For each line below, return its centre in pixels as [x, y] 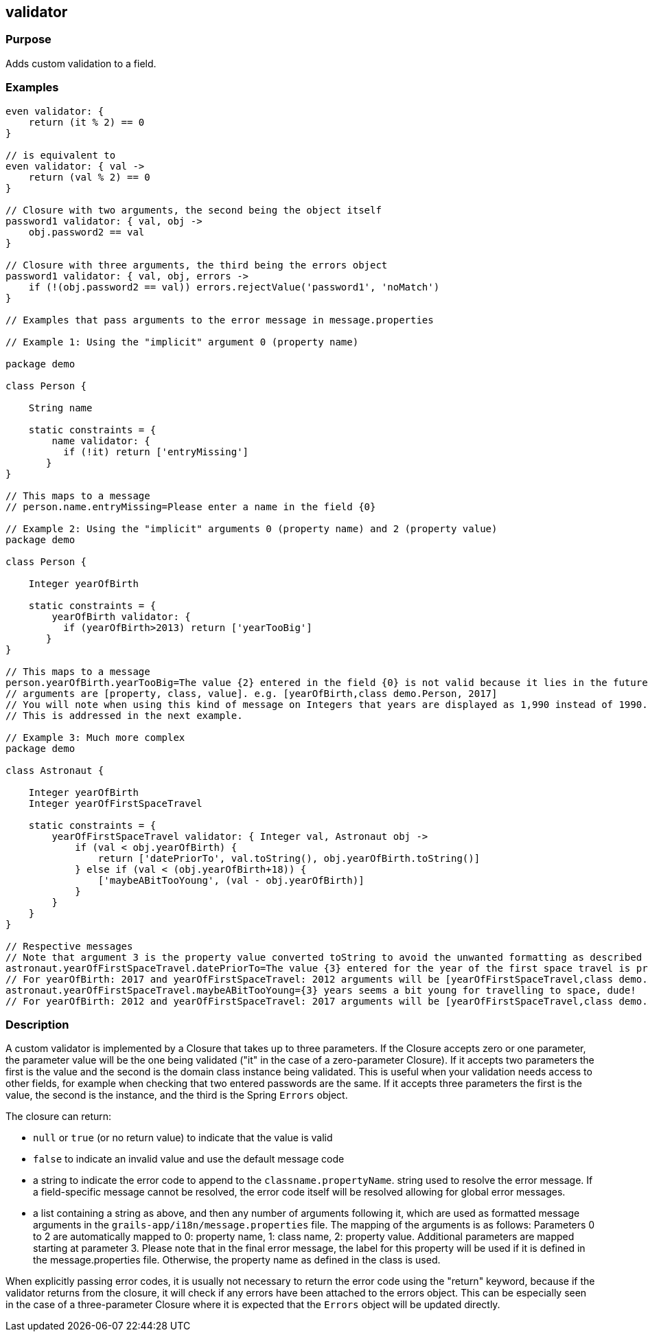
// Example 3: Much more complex [95, 737]
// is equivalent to [61, 155]
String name [60, 408]
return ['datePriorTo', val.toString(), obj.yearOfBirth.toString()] [289, 858]
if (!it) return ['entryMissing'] [156, 452]
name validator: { [101, 441]
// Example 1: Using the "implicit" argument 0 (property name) [182, 342]
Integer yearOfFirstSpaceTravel [115, 803]
